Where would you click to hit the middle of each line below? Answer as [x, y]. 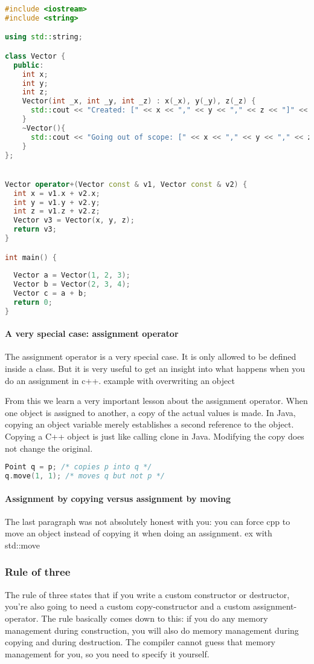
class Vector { [35, 56]
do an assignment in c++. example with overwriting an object [120, 380]
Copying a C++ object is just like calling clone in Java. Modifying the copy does [155, 436]
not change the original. [49, 448]
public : [29, 65]
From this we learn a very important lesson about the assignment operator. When [156, 401]
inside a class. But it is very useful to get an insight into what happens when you [155, 369]
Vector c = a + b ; [50, 294]
